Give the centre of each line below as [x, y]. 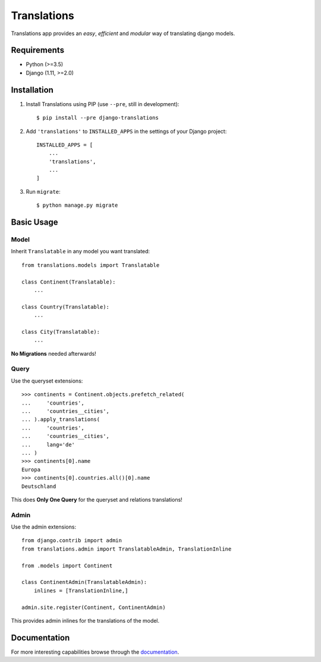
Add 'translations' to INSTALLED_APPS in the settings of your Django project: [126, 131]
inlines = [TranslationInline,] [81, 590]
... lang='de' [48, 445]
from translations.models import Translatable [91, 265]
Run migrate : [43, 191]
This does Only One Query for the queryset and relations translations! [97, 499]
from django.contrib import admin [72, 540]
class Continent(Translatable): [69, 282]
